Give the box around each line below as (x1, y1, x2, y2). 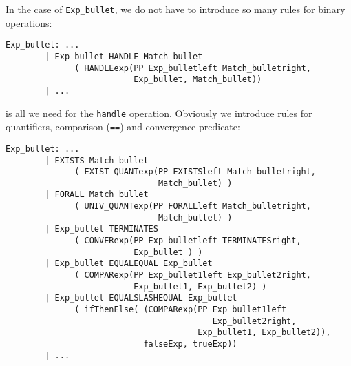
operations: (6, 15, 52, 30)
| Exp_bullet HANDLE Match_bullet (45, 51, 203, 61)
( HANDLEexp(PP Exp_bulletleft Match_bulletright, (74, 63, 311, 73)
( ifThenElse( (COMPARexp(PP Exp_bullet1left (74, 305, 287, 315)
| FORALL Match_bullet (45, 190, 149, 200)
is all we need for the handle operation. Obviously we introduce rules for (6, 105, 312, 120)
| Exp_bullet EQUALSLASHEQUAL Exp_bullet (45, 293, 237, 303)
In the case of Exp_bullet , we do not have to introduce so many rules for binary (6, 2, 345, 16)
